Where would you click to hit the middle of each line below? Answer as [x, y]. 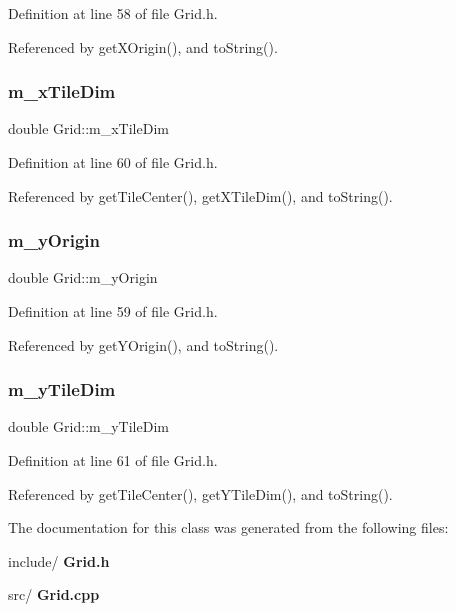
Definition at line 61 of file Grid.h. [113, 460]
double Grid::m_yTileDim [88, 426]
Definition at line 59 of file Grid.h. [113, 311]
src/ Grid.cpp [54, 594]
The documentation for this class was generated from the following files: [228, 527]
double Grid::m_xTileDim [88, 128]
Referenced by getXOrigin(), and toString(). [143, 46]
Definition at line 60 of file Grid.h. [113, 162]
